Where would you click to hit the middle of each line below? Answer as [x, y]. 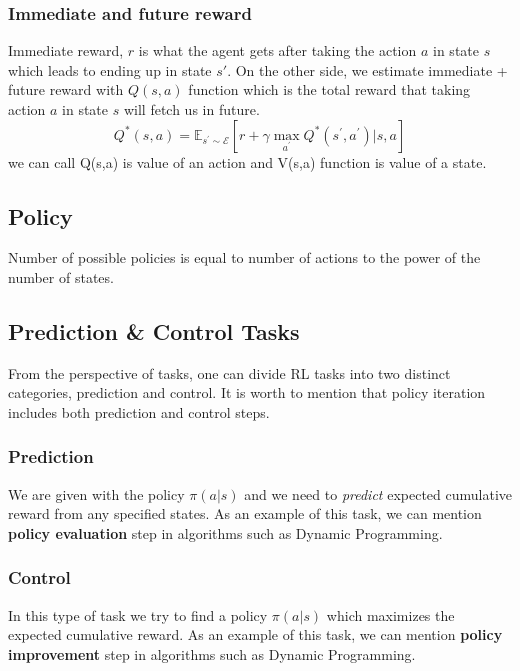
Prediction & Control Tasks [154, 330]
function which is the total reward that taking [329, 89]
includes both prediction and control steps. [139, 411]
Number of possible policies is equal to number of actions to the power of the [244, 257]
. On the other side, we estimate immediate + [367, 69]
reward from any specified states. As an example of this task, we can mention [245, 513]
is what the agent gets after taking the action [277, 50]
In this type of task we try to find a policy [138, 614]
